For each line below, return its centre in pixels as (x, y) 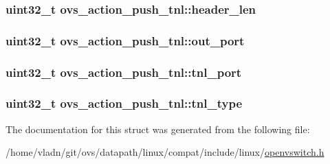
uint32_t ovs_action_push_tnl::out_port (125, 40)
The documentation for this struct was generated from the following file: (158, 129)
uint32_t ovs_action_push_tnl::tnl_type (124, 103)
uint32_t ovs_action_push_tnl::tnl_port (124, 72)
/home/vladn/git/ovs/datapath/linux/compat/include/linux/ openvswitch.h (165, 152)
